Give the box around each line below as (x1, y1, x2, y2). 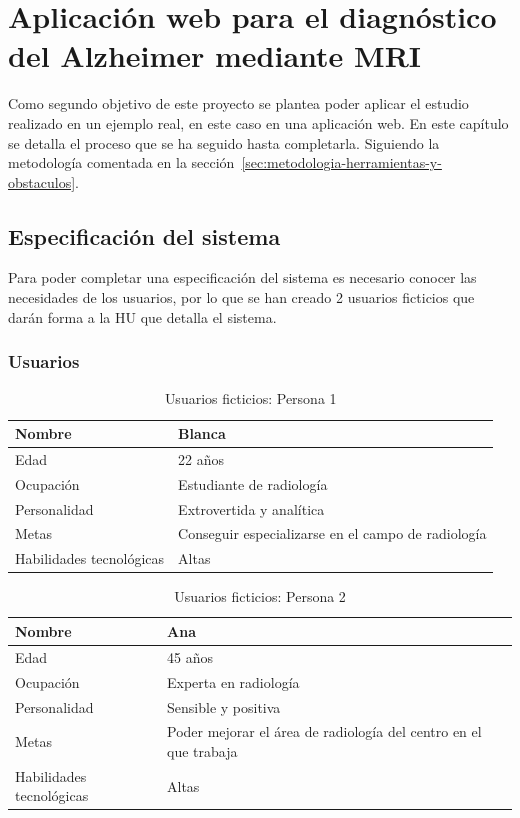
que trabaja (167, 740, 238, 761)
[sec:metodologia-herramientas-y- (241, 152, 442, 173)
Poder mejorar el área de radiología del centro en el (167, 721, 482, 742)
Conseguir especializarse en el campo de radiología (178, 523, 487, 544)
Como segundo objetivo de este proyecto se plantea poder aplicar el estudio (8, 93, 469, 114)
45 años (167, 646, 213, 667)
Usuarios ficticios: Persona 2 (174, 586, 346, 607)
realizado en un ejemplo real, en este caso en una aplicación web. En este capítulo (8, 112, 509, 133)
